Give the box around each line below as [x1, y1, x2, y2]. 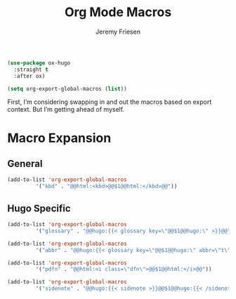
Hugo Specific [7, 202, 72, 214]
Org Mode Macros [64, 4, 172, 20]
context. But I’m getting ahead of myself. [7, 105, 125, 114]
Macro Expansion [7, 130, 112, 146]
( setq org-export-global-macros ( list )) [7, 85, 128, 92]
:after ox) [13, 72, 46, 79]
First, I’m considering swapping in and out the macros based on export [7, 98, 212, 106]
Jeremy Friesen [96, 27, 140, 36]
